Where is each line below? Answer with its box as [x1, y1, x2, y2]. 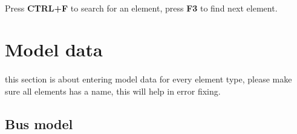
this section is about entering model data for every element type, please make [5, 73, 292, 85]
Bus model [5, 114, 73, 133]
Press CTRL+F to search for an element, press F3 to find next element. [5, 1, 278, 14]
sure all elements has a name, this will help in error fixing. [5, 84, 221, 97]
